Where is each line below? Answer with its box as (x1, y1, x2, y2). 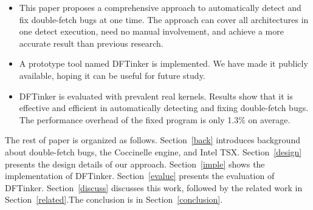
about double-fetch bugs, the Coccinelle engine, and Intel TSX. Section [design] (5, 145, 302, 158)
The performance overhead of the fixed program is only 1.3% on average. (19, 113, 291, 126)
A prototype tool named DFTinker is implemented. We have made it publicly (19, 57, 308, 70)
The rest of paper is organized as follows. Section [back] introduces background (5, 134, 300, 146)
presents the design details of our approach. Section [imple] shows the (5, 157, 265, 170)
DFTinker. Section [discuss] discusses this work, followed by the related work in (5, 181, 303, 194)
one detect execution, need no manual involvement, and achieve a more (19, 25, 284, 38)
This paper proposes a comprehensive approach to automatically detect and (19, 1, 301, 13)
